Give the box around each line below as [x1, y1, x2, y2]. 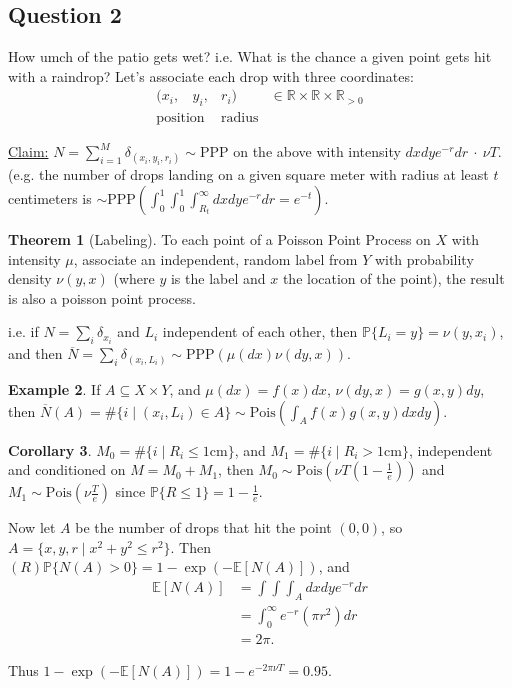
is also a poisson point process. [8, 287, 196, 308]
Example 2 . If [8, 379, 101, 399]
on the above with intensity [233, 141, 401, 162]
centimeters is [8, 188, 92, 209]
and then [8, 343, 63, 364]
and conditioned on [8, 459, 126, 480]
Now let [8, 517, 56, 538]
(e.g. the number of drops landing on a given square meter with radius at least [8, 164, 489, 185]
